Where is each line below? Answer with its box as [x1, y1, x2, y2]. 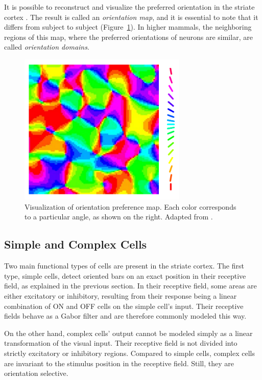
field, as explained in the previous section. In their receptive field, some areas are [4, 280, 257, 291]
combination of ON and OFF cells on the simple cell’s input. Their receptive [4, 300, 244, 311]
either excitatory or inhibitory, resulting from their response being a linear [4, 290, 237, 301]
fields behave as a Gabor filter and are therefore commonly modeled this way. [4, 310, 247, 321]
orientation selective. [4, 368, 68, 378]
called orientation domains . [4, 41, 89, 52]
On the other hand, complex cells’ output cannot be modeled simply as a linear [4, 327, 253, 338]
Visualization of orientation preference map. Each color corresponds [25, 201, 236, 212]
